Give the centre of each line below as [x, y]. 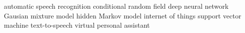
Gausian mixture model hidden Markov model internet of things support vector [123, 15]
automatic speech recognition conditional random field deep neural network [116, 6]
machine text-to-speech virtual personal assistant [77, 25]
